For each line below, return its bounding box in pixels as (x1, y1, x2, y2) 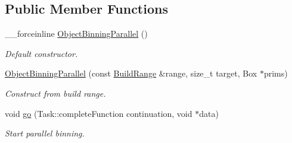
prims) (263, 67, 288, 80)
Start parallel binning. (5, 127, 85, 139)
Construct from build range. (5, 87, 106, 99)
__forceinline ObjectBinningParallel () (5, 27, 148, 40)
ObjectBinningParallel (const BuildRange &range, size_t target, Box (5, 67, 257, 80)
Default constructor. (5, 47, 78, 59)
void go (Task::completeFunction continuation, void (5, 107, 192, 119)
